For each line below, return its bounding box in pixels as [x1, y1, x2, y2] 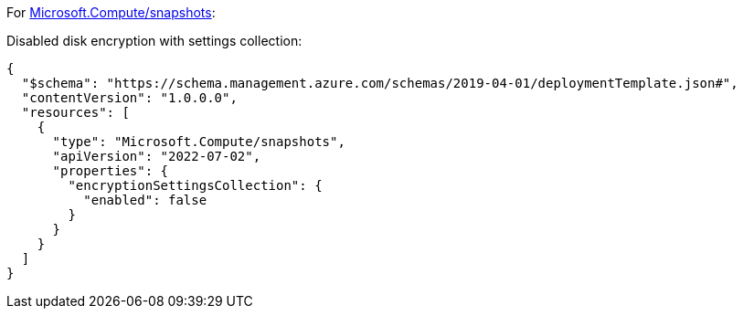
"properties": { [52, 163, 169, 178]
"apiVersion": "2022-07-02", [52, 149, 261, 163]
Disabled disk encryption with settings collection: [6, 33, 303, 48]
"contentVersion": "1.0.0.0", [21, 90, 238, 105]
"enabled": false [83, 193, 207, 207]
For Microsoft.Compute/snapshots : [6, 5, 216, 20]
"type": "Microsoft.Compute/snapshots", [52, 134, 345, 149]
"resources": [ [21, 105, 130, 120]
